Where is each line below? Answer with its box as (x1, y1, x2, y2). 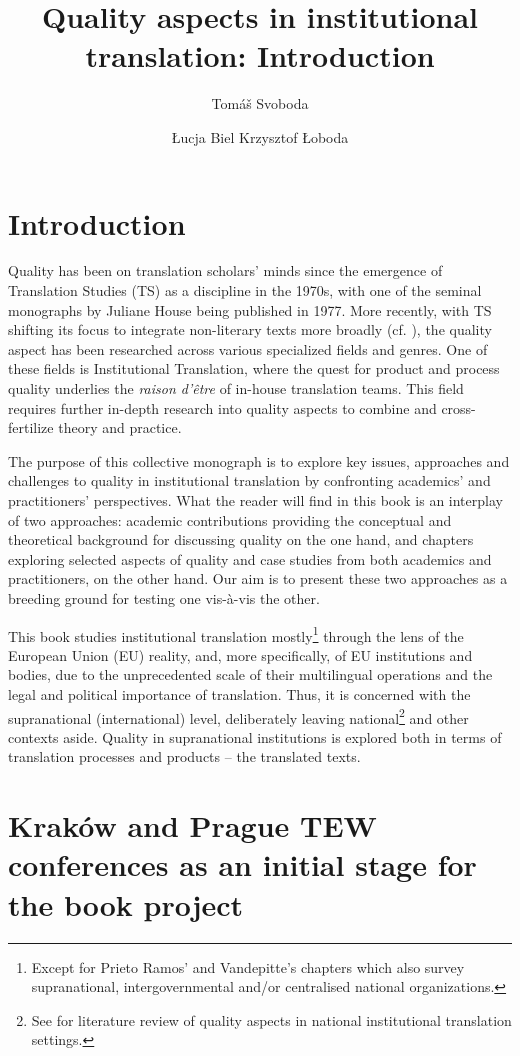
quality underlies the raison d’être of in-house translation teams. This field (8, 378, 464, 398)
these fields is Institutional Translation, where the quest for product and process (8, 358, 500, 379)
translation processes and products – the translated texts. (8, 746, 361, 767)
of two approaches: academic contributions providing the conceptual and (8, 509, 452, 530)
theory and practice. (58, 417, 182, 438)
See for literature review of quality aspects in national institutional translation (31, 1009, 512, 1030)
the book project (8, 883, 244, 924)
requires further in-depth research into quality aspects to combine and (8, 397, 437, 418)
